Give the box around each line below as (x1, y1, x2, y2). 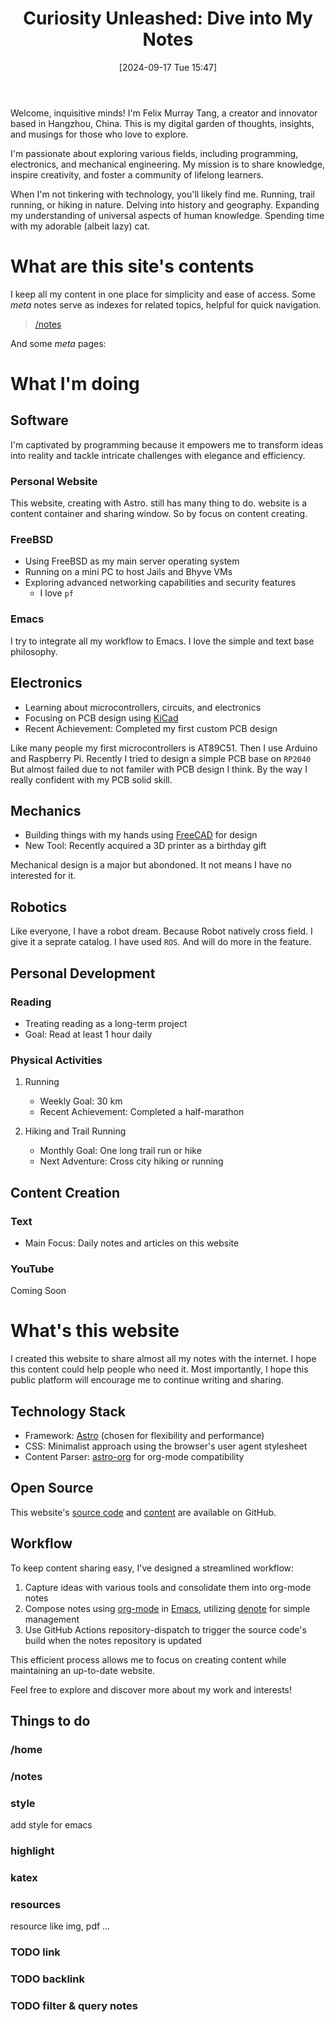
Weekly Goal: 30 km (39, 1095, 123, 1107)
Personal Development (10, 965, 156, 982)
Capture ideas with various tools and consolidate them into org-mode (24, 1581, 312, 1593)
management (24, 1613, 80, 1625)
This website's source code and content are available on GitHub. (10, 1506, 277, 1518)
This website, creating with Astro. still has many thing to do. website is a (10, 497, 308, 509)
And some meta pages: (10, 337, 107, 349)
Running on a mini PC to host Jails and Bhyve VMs (24, 566, 233, 578)
